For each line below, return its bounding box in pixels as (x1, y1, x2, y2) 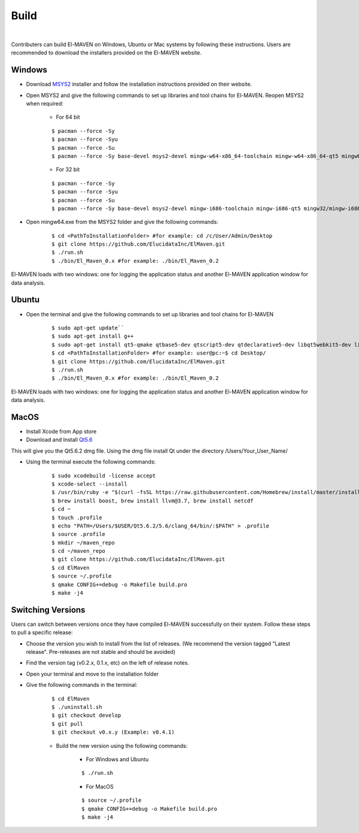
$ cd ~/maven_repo (51, 548, 106, 555)
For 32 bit (56, 166, 80, 173)
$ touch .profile (51, 514, 102, 521)
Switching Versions (11, 605, 86, 615)
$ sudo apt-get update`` (51, 324, 124, 331)
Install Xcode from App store (26, 428, 97, 435)
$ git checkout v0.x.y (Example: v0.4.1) (51, 729, 175, 736)
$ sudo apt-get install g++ (51, 333, 134, 340)
